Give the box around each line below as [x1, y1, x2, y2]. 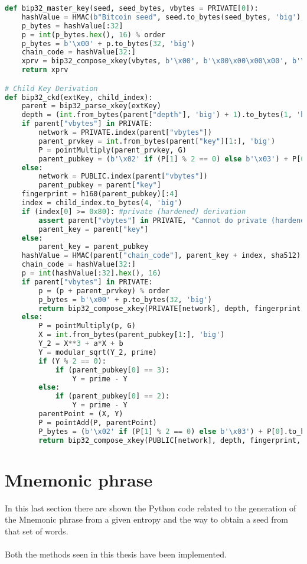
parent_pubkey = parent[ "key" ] [38, 181, 161, 190]
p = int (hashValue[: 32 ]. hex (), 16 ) [21, 269, 161, 278]
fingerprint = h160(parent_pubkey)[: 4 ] [21, 190, 178, 199]
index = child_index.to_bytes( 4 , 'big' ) [21, 199, 182, 208]
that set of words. [5, 524, 68, 537]
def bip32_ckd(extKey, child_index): [5, 93, 153, 102]
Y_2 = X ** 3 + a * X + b [38, 339, 123, 348]
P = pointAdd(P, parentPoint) [38, 418, 157, 427]
